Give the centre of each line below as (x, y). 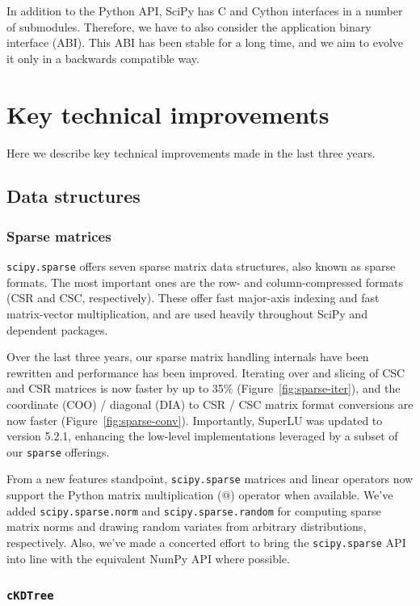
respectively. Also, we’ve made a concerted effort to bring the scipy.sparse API (206, 542)
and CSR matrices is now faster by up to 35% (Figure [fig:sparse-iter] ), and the (204, 388)
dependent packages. (57, 329)
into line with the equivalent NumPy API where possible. (148, 558)
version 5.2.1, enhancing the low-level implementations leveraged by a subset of (202, 436)
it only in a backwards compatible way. (103, 58)
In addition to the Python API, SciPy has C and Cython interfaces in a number (205, 11)
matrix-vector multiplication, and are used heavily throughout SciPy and (187, 313)
